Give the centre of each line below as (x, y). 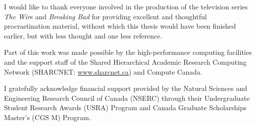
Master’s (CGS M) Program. (48, 117)
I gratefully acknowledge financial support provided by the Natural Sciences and (126, 88)
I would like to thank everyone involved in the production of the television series (126, 6)
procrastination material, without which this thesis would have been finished (120, 26)
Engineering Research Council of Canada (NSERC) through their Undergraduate (127, 98)
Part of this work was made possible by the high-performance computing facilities (128, 52)
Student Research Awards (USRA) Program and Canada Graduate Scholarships (125, 107)
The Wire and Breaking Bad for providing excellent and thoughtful (105, 16)
